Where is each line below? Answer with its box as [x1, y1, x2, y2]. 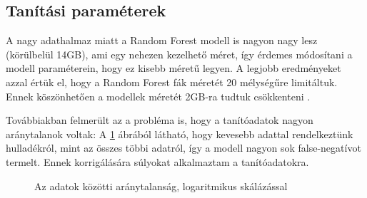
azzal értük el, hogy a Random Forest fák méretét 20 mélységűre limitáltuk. [6, 74, 338, 89]
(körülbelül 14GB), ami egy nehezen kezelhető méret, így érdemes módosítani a [6, 46, 353, 61]
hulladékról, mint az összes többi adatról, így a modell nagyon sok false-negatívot [6, 140, 361, 155]
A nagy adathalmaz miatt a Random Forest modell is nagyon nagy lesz [6, 33, 318, 48]
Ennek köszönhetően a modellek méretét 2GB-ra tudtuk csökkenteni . [6, 88, 311, 103]
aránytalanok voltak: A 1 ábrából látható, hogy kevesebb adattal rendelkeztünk [6, 126, 353, 141]
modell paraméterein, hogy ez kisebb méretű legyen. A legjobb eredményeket [6, 61, 341, 75]
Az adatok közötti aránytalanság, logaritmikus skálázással [34, 178, 288, 193]
